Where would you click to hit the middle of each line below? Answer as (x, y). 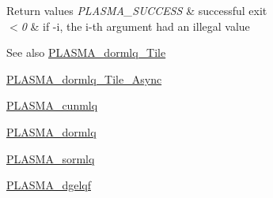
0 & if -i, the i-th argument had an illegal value (135, 26)
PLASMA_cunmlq (52, 105)
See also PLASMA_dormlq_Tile (86, 52)
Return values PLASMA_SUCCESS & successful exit (137, 10)
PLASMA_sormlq (51, 158)
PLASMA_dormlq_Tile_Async (84, 78)
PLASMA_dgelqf (49, 185)
